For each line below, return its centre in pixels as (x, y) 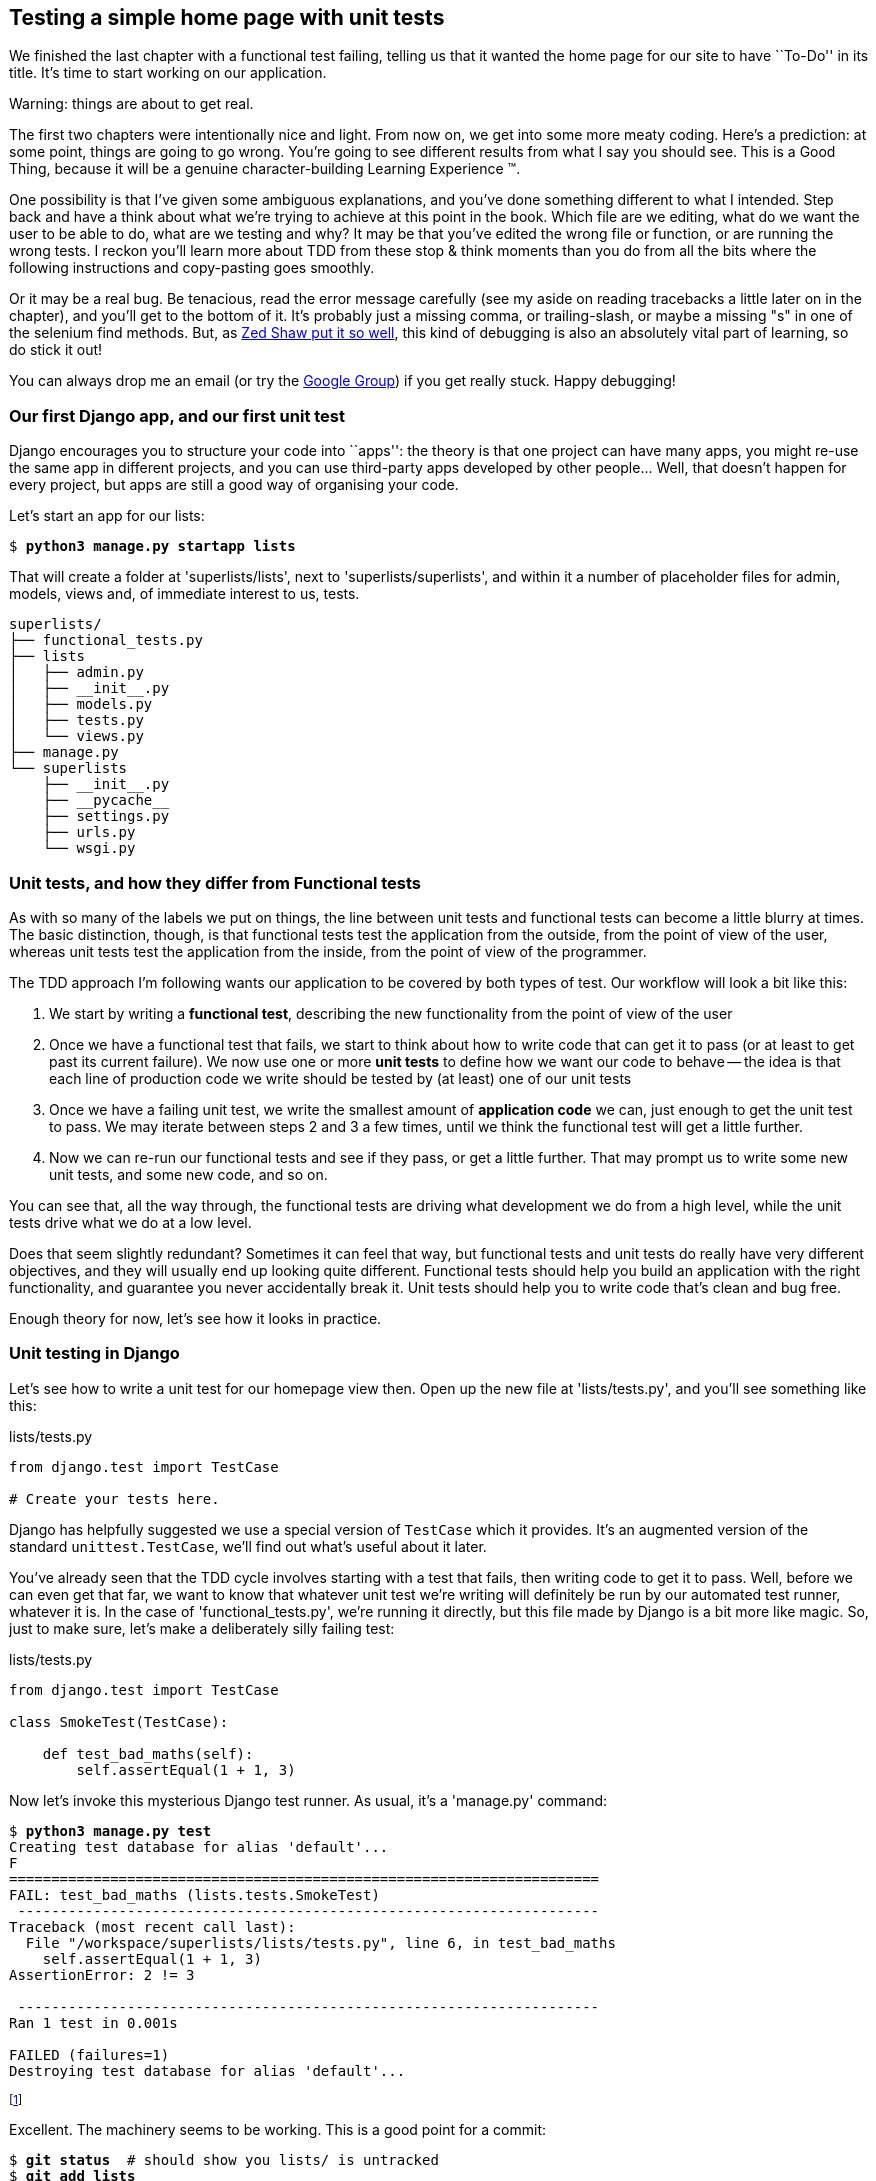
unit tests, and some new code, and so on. (188, 1174)
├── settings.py (106, 816)
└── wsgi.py (89, 848)
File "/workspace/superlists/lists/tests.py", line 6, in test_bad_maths (320, 1942)
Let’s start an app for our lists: (107, 516)
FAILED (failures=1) (89, 2054)
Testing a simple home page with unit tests (227, 17)
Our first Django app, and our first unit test (177, 415)
